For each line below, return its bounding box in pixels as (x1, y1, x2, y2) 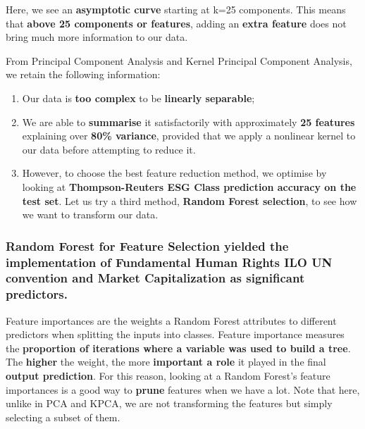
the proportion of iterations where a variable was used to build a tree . (6, 340, 351, 355)
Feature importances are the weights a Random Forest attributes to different (6, 313, 337, 328)
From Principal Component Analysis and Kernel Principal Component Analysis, (6, 53, 352, 68)
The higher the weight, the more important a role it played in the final (6, 354, 326, 369)
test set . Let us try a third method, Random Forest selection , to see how (22, 193, 357, 208)
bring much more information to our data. (6, 30, 188, 44)
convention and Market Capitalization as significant (6, 269, 305, 287)
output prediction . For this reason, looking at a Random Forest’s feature (6, 368, 330, 383)
